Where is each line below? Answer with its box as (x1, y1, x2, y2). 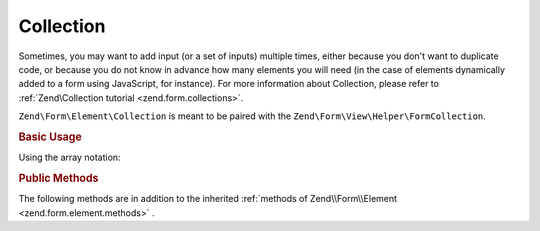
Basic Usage (18, 130, 82, 144)
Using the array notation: (18, 151, 121, 164)
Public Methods (18, 171, 99, 185)
